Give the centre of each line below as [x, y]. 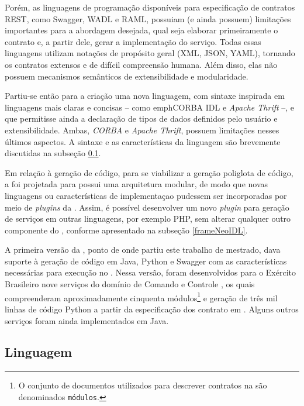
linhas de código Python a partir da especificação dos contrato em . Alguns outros [152, 309]
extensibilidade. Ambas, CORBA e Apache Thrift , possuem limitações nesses [142, 130]
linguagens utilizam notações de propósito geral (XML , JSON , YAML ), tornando [150, 53]
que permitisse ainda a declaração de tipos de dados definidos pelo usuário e [141, 118]
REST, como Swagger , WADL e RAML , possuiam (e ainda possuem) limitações [148, 18]
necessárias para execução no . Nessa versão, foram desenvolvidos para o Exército [150, 272]
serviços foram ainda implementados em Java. [87, 320]
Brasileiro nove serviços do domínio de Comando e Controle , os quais [130, 284]
